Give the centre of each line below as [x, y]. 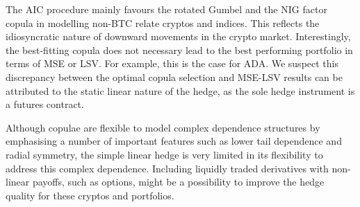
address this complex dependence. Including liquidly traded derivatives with [167, 168]
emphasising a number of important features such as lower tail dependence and [174, 141]
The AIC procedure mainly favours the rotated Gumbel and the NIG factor [166, 9]
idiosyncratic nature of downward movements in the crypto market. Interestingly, [178, 36]
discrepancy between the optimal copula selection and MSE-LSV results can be [174, 76]
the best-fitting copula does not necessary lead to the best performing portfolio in [179, 49]
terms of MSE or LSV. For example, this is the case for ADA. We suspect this [172, 63]
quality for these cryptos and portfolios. [90, 195]
